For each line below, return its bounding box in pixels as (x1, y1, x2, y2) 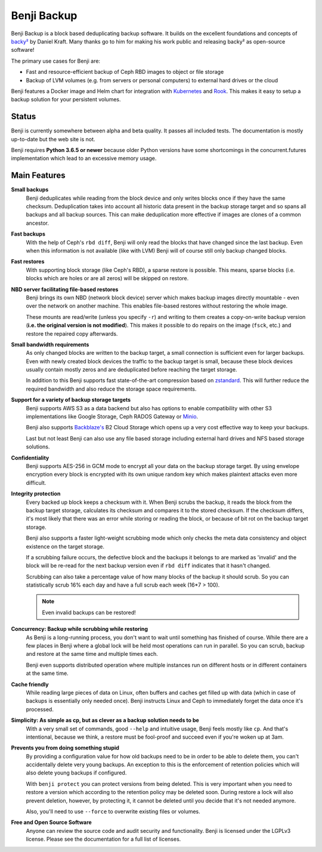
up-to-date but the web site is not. (11, 135, 95, 142)
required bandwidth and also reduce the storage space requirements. (26, 385, 197, 392)
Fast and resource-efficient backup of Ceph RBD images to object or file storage (26, 69, 224, 76)
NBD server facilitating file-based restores (11, 286, 119, 293)
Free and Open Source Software (11, 819, 92, 826)
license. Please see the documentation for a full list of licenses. (26, 835, 181, 843)
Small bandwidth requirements (11, 340, 89, 348)
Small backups (11, 186, 49, 193)
